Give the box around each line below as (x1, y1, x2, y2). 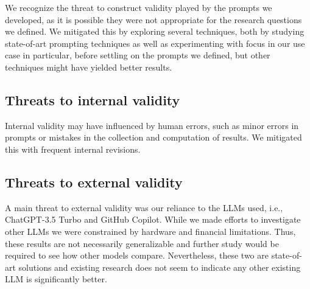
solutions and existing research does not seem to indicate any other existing (18, 260, 301, 273)
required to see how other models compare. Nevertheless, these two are (5, 249, 269, 262)
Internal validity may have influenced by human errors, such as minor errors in (5, 119, 299, 131)
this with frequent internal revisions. (5, 142, 141, 155)
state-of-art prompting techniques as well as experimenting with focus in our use (5, 37, 305, 49)
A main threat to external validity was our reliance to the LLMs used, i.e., (5, 201, 283, 214)
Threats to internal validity (5, 90, 180, 109)
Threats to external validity (5, 172, 183, 191)
